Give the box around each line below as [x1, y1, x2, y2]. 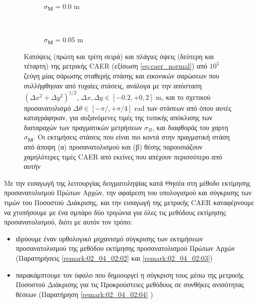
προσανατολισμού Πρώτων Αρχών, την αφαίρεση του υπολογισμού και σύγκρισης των [4, 187, 252, 198]
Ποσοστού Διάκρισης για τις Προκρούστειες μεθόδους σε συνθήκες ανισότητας [15, 279, 244, 290]
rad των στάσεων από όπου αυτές [134, 102, 231, 113]
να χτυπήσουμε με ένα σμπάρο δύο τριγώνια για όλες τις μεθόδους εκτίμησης [4, 207, 226, 217]
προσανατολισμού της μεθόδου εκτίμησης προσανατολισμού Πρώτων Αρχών [15, 243, 235, 253]
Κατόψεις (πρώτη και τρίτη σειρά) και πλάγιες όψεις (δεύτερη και [24, 51, 214, 61]
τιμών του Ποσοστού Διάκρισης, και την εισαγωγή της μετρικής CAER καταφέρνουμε [4, 197, 254, 207]
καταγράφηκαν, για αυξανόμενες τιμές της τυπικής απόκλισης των [24, 112, 212, 123]
